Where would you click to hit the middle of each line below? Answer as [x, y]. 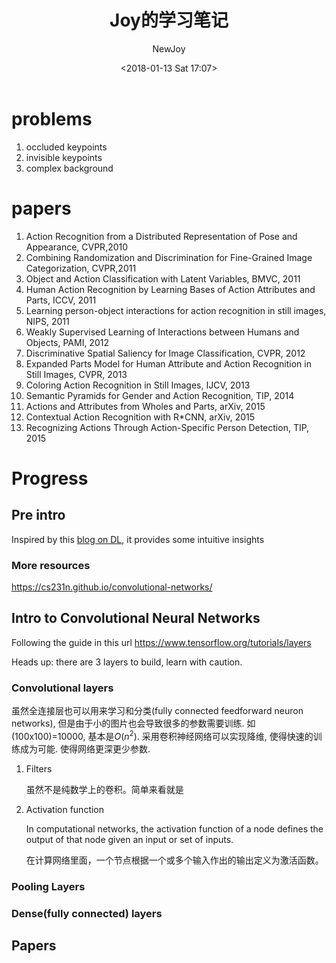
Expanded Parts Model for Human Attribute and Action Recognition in [168, 363]
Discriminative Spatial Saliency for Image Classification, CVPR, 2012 [165, 353]
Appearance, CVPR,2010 [77, 247]
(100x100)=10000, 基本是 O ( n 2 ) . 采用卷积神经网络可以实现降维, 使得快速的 [162, 735]
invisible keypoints [64, 157]
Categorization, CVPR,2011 [81, 268]
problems [52, 118]
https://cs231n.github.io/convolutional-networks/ [112, 587]
